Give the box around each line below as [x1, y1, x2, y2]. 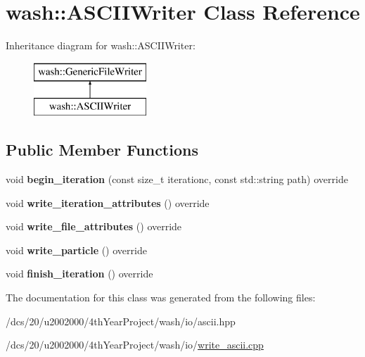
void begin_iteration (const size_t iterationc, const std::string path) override [6, 172, 348, 187]
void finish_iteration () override [6, 266, 153, 281]
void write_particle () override [6, 242, 147, 257]
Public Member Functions [6, 139, 198, 161]
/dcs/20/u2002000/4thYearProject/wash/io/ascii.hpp [6, 313, 236, 328]
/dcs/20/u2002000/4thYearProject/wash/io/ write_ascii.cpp [6, 337, 264, 352]
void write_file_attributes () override [6, 219, 182, 234]
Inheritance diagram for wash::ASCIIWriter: [6, 38, 196, 53]
